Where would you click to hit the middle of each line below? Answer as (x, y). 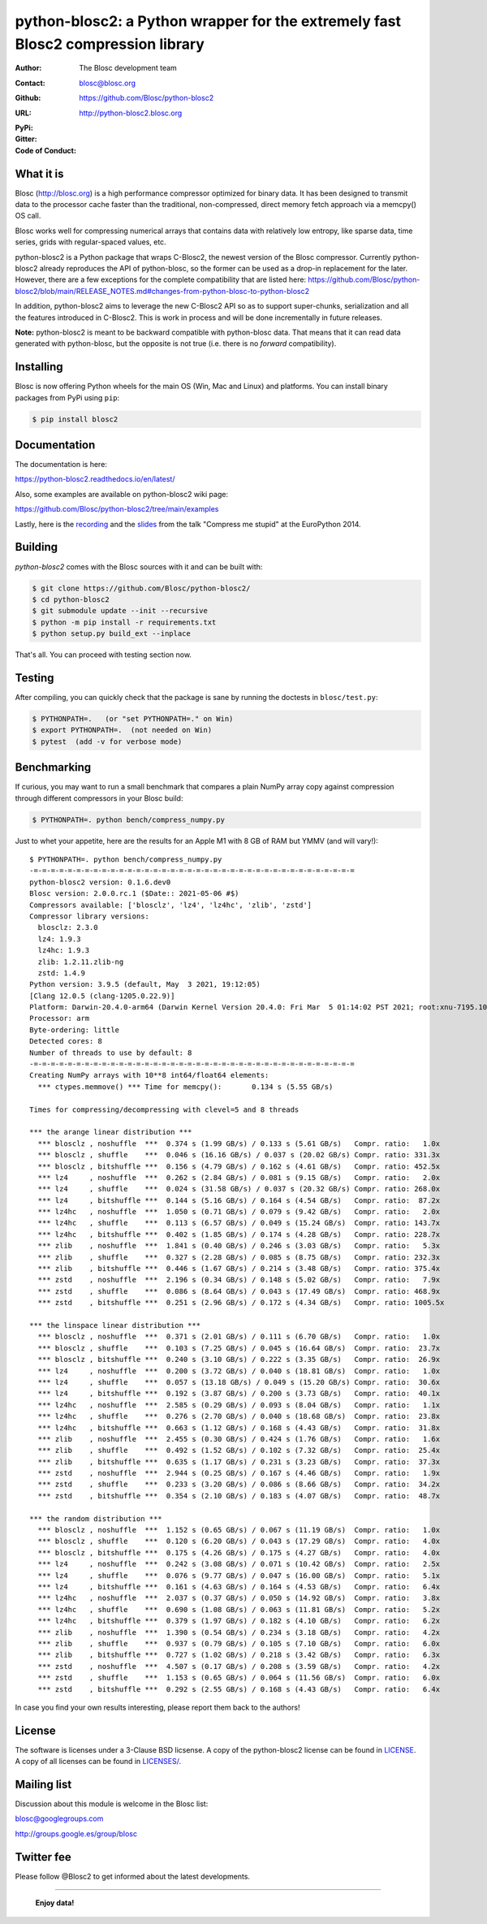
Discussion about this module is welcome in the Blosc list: (112, 1804)
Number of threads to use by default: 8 (111, 1053)
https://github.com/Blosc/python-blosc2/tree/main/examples (117, 509)
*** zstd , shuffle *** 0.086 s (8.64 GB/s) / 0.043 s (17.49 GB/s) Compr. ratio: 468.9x (239, 1291)
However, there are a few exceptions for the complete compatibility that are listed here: (161, 279)
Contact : (30, 83)
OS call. (28, 216)
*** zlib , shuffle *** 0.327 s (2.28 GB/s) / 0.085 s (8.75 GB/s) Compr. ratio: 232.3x (239, 1257)
